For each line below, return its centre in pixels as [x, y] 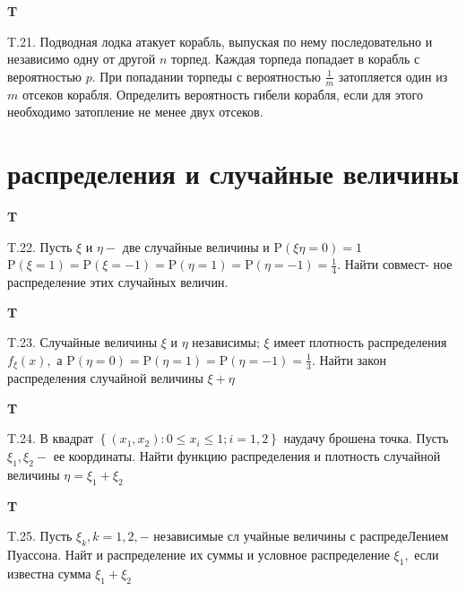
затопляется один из [393, 76]
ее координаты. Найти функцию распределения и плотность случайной [247, 455]
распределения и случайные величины [233, 173]
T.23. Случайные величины [82, 342]
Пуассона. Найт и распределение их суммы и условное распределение [198, 554]
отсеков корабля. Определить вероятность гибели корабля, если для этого [222, 94]
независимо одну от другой [82, 59]
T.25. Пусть [40, 536]
